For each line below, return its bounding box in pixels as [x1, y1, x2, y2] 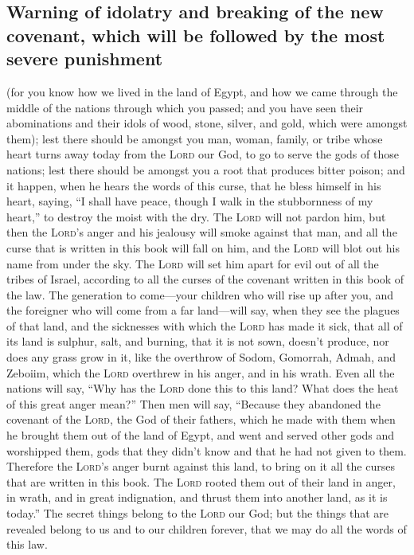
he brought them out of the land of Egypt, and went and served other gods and [6, 427, 395, 444]
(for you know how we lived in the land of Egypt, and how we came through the [6, 83, 398, 100]
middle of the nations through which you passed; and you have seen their [6, 99, 364, 115]
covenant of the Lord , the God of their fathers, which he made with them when [6, 411, 396, 428]
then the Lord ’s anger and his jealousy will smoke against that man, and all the [6, 224, 397, 240]
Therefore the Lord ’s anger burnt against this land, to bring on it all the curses [6, 458, 395, 475]
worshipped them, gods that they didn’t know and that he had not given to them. [6, 442, 407, 459]
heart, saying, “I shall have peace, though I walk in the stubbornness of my [6, 193, 373, 209]
